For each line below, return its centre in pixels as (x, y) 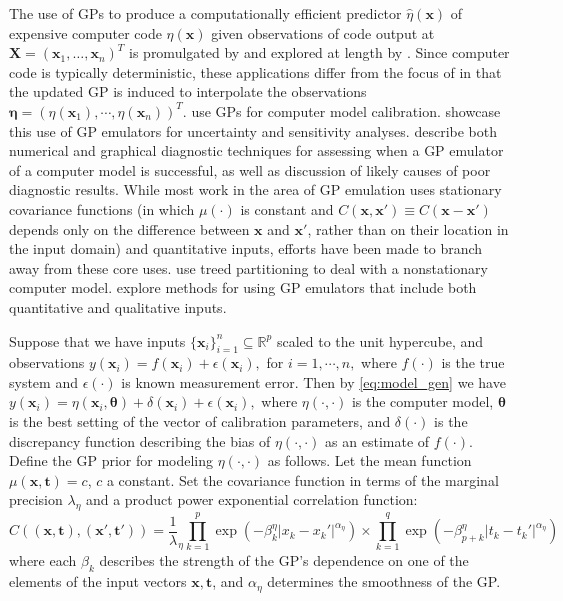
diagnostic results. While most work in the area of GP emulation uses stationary (255, 189)
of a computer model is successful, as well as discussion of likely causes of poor (250, 169)
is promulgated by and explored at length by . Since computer (319, 52)
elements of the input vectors (98, 581)
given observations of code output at (323, 32)
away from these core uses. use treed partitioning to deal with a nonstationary (248, 267)
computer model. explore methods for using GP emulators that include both (243, 287)
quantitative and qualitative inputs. (118, 306)
